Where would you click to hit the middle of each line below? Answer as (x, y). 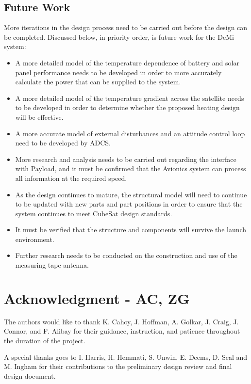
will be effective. (39, 117)
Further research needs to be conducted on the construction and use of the (126, 255)
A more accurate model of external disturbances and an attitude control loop (130, 133)
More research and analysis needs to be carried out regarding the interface (126, 159)
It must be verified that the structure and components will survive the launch (131, 230)
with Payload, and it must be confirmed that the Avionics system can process (131, 168)
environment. (35, 239)
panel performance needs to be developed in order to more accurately (118, 72)
